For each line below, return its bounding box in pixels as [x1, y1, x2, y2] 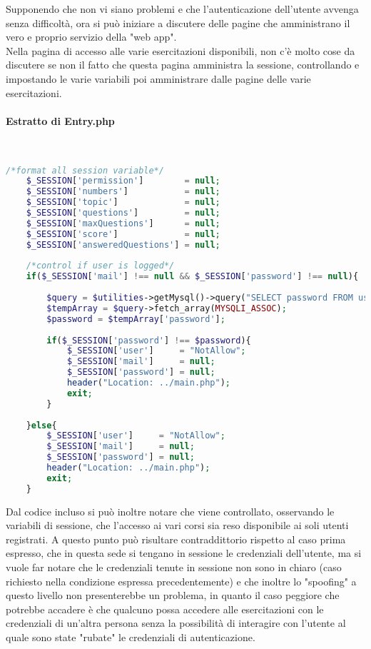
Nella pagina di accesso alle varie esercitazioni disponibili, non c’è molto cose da [6, 43, 355, 58]
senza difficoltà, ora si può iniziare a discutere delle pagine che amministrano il [6, 15, 350, 30]
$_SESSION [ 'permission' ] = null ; [26, 176, 220, 186]
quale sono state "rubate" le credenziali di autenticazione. [6, 630, 255, 645]
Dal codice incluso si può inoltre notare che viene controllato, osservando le [6, 503, 335, 518]
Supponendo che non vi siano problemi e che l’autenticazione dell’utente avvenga [6, 1, 359, 16]
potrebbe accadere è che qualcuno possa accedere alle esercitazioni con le [6, 601, 324, 616]
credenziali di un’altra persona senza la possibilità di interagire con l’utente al [6, 615, 346, 630]
